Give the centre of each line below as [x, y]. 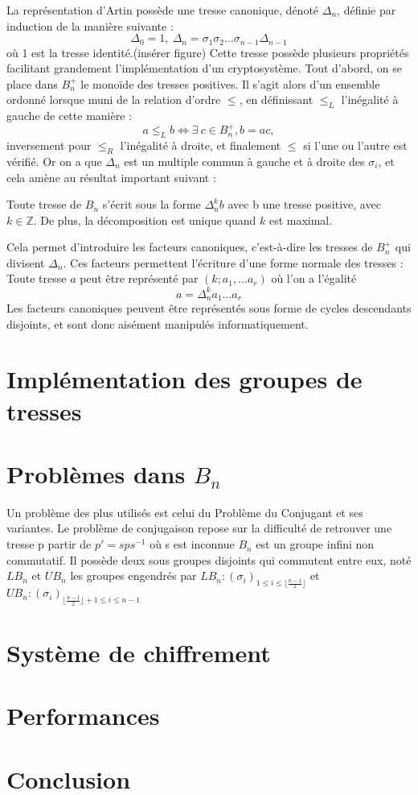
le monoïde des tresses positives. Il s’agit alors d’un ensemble [230, 83]
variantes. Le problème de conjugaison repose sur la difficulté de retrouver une [199, 528]
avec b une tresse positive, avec [304, 204]
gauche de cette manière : [69, 116]
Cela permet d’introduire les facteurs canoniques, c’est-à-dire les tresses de [190, 247]
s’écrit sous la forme [152, 204]
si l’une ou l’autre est [355, 145]
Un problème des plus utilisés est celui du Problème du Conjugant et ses [185, 512]
